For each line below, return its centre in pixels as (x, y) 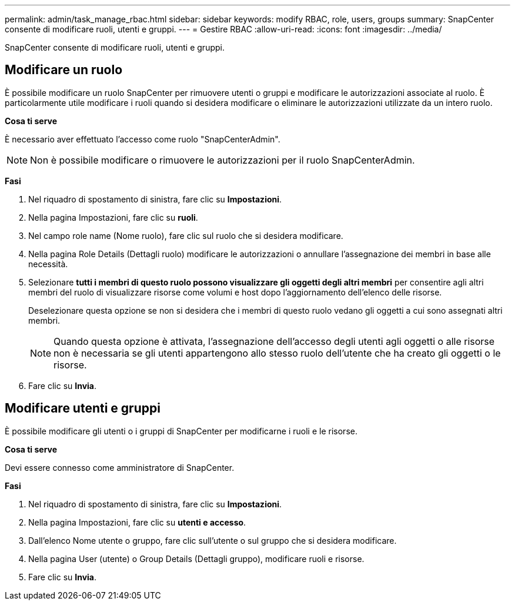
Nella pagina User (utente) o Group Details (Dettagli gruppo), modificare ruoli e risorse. (196, 559)
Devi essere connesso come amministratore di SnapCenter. (120, 467)
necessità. (48, 264)
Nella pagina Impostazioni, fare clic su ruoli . (113, 217)
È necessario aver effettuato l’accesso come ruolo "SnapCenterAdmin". (143, 139)
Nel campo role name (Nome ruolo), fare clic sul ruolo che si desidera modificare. (186, 235)
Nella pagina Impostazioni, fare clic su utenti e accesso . (137, 522)
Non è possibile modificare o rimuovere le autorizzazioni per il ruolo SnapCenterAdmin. (223, 160)
